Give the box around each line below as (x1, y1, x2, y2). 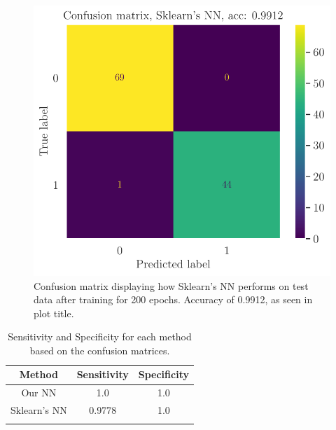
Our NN (21, 385, 57, 400)
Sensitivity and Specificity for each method (8, 329, 192, 344)
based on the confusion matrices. (29, 342, 170, 357)
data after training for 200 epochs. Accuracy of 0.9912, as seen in (34, 292, 313, 307)
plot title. (34, 305, 74, 320)
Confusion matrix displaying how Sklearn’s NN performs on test (34, 278, 309, 293)
